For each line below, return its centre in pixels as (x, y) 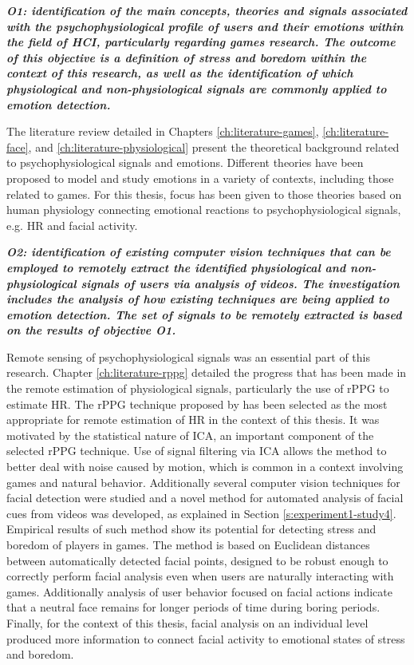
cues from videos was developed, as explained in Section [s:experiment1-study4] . (201, 513)
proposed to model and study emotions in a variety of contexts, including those (200, 178)
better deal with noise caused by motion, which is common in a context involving (205, 467)
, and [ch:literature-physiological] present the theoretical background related (214, 146)
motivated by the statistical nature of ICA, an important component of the (190, 435)
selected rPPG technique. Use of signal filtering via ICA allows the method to (197, 451)
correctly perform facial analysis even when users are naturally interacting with (200, 576)
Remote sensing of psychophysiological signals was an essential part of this (188, 356)
